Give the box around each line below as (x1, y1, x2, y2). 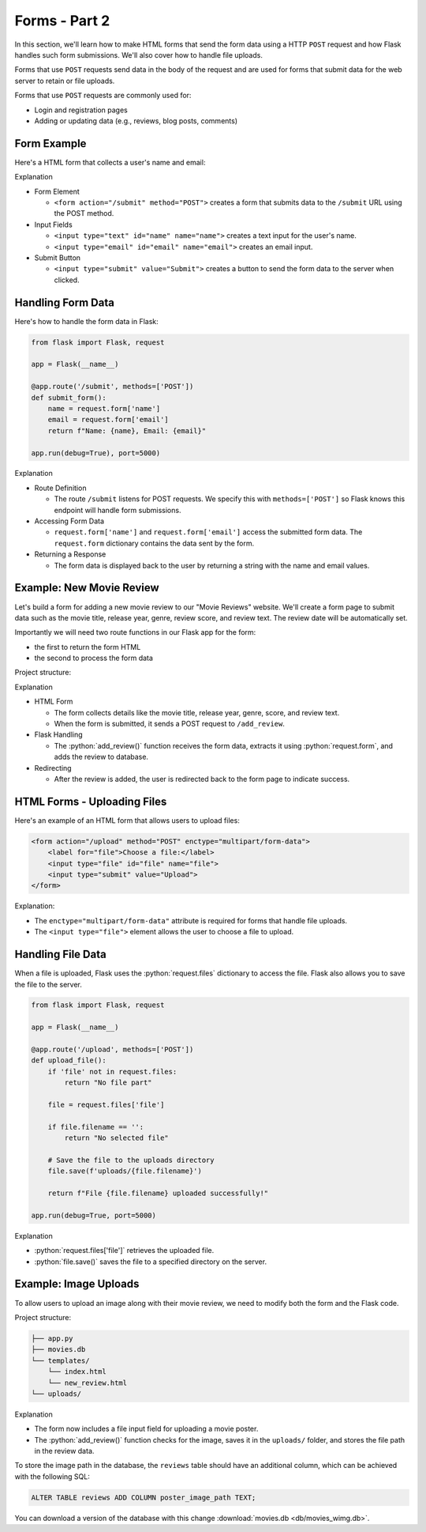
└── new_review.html (47, 1378, 128, 1387)
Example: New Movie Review (14, 581, 159, 594)
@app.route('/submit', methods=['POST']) (31, 382, 194, 391)
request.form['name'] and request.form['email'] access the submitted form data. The (54, 527, 363, 537)
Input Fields (34, 220, 73, 229)
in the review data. (34, 1447, 95, 1456)
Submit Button (34, 253, 81, 262)
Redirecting (34, 763, 72, 772)
